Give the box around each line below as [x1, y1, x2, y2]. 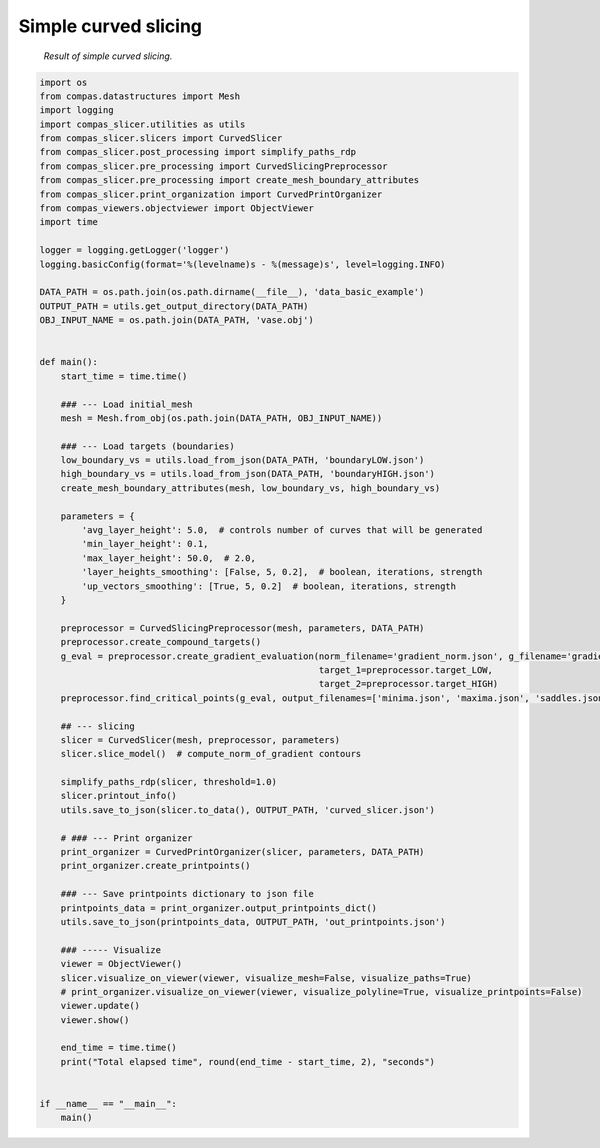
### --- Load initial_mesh [60, 398, 194, 410]
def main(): [39, 356, 99, 368]
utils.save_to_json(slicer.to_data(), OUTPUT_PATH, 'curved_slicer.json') [60, 804, 435, 815]
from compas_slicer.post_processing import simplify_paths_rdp [39, 146, 357, 158]
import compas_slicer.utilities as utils [39, 118, 246, 130]
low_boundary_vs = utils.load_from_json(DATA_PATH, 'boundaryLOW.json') [60, 455, 425, 466]
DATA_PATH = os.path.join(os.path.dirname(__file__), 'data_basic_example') [39, 286, 425, 298]
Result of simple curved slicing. [43, 50, 173, 62]
